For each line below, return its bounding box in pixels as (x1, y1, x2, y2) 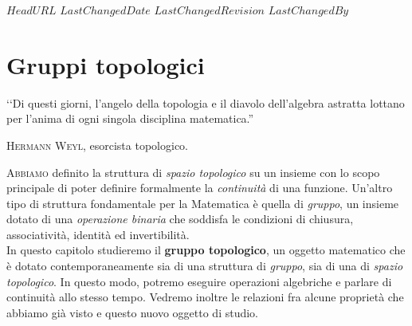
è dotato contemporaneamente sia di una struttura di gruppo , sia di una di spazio (6, 257, 403, 274)
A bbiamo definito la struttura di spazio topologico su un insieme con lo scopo (6, 163, 380, 180)
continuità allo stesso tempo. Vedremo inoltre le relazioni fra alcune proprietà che (6, 289, 404, 305)
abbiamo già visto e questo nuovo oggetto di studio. (6, 304, 259, 320)
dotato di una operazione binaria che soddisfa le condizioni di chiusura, (6, 210, 354, 227)
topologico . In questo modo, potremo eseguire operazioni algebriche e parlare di (6, 273, 392, 289)
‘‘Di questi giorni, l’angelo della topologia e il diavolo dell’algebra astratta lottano (6, 94, 405, 111)
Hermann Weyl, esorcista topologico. (6, 136, 188, 153)
